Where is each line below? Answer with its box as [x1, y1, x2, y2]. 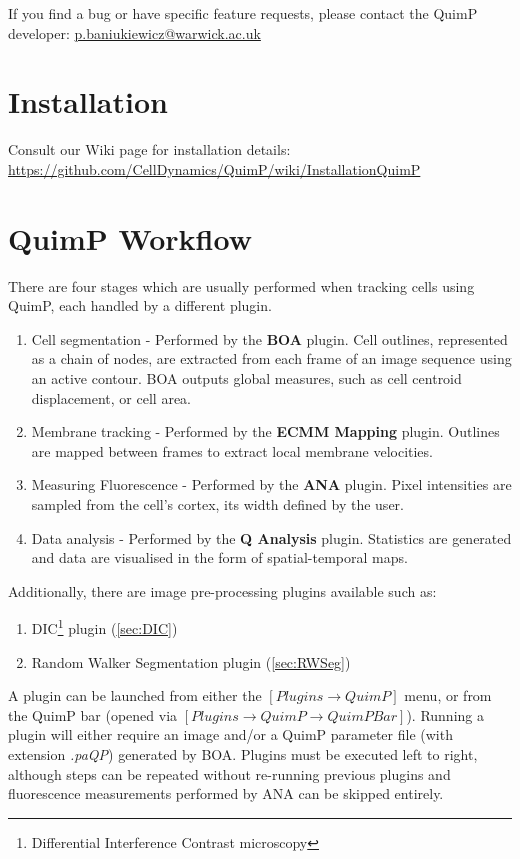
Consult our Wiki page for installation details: [8, 139, 291, 160]
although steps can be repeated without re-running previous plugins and [8, 763, 451, 784]
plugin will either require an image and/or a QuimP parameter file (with [8, 724, 453, 745]
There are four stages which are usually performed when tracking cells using [8, 275, 475, 296]
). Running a [406, 704, 484, 725]
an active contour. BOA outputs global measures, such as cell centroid [31, 368, 462, 388]
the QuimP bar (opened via [8, 704, 178, 725]
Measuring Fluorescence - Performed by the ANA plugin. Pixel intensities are [31, 474, 512, 495]
